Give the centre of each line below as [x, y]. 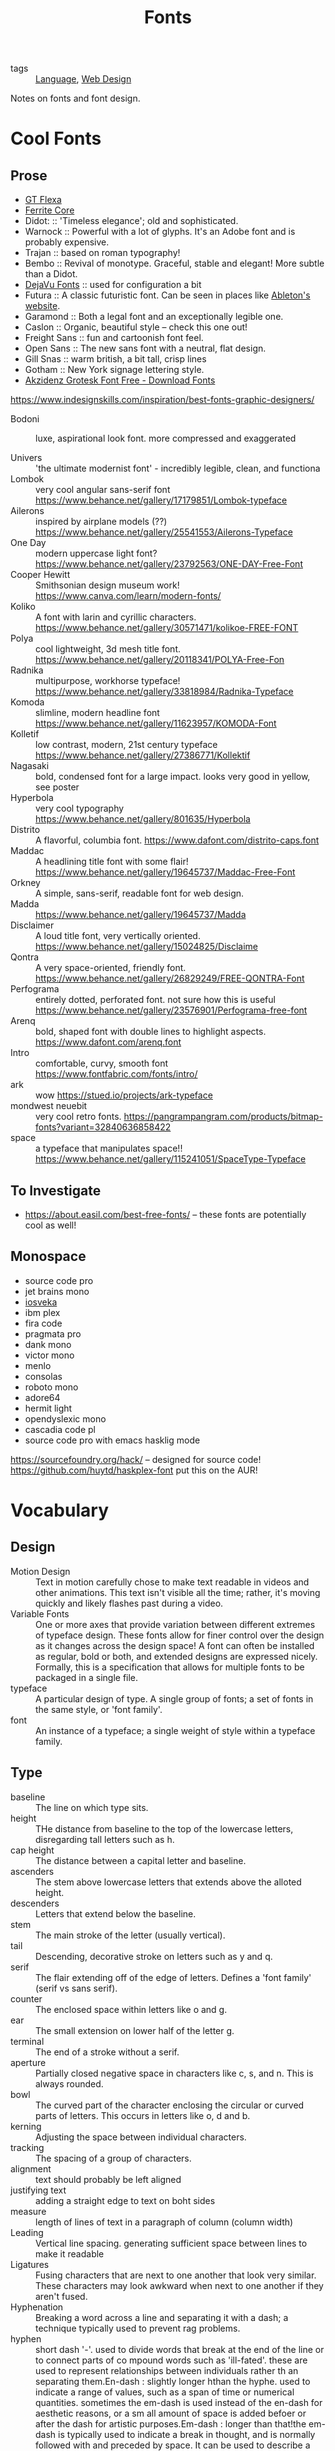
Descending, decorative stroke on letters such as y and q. [154, 1956]
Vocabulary [59, 1510]
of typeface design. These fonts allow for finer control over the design [180, 1635]
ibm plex [42, 1312]
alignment [31, 2168]
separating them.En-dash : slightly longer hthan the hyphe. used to [173, 2381]
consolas [43, 1376]
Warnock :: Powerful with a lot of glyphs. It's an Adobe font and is [160, 232]
